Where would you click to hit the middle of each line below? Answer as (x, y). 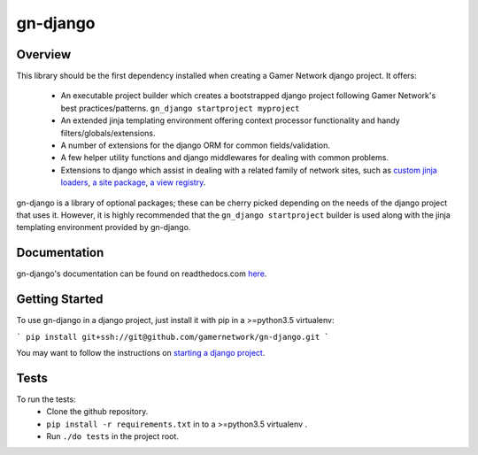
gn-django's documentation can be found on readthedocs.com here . (142, 274)
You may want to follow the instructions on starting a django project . (141, 352)
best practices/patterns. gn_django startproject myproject (180, 108)
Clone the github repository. (97, 412)
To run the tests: (46, 399)
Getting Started (60, 300)
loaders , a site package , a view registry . (133, 182)
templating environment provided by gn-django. (104, 227)
